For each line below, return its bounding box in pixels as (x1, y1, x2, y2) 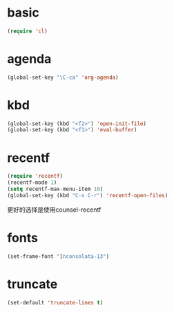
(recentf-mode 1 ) (7, 179, 57, 186)
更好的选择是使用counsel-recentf (7, 205, 101, 214)
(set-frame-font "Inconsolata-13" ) (7, 253, 110, 260)
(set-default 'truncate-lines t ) (7, 299, 104, 306)
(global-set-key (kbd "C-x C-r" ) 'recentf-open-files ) (7, 192, 168, 199)
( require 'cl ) (7, 28, 48, 35)
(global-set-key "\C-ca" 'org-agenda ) (7, 74, 119, 81)
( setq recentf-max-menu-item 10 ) (7, 185, 104, 192)
